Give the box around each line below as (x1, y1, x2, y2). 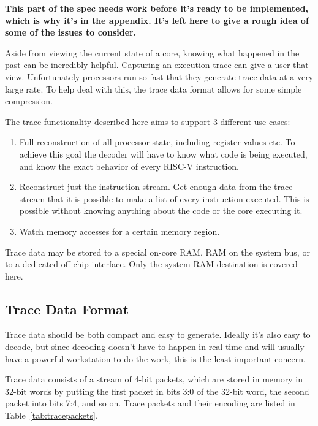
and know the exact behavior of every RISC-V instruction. (19, 159, 239, 172)
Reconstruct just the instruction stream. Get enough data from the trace (19, 180, 293, 193)
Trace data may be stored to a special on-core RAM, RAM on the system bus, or (5, 245, 310, 258)
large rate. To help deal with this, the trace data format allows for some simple (5, 82, 302, 95)
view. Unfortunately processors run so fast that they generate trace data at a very (5, 70, 314, 83)
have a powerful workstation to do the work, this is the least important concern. (5, 352, 306, 365)
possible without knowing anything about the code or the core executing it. (19, 204, 303, 217)
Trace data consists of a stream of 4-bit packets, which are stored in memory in (5, 373, 303, 386)
